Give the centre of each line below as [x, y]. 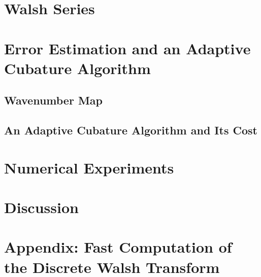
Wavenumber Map [54, 100]
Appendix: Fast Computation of [118, 247]
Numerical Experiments [89, 167]
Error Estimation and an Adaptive [127, 48]
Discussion [41, 207]
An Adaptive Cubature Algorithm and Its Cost [131, 130]
